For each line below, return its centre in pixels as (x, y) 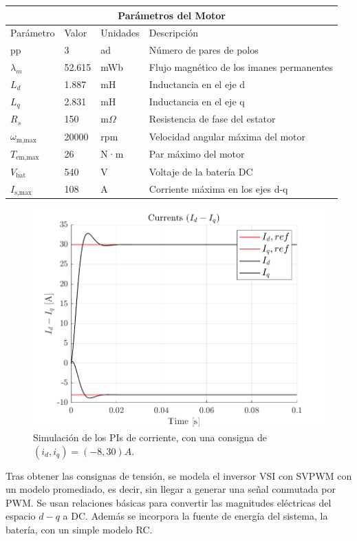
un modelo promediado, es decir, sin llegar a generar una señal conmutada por (171, 489)
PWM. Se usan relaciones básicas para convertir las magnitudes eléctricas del (169, 502)
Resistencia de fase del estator (212, 119)
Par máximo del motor (197, 154)
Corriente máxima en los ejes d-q (218, 188)
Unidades (120, 33)
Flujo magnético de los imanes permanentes (241, 67)
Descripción (173, 33)
